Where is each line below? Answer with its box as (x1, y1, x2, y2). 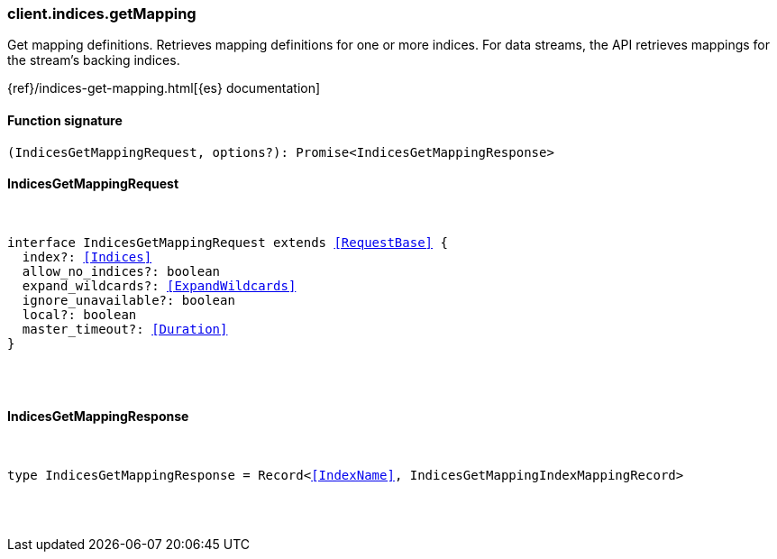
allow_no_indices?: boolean (22, 263, 221, 279)
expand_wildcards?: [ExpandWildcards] (22, 278, 297, 293)
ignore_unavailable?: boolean (22, 292, 235, 307)
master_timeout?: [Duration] (22, 321, 228, 336)
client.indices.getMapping (7, 5, 197, 23)
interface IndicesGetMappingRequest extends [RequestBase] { (7, 234, 448, 250)
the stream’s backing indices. (7, 52, 180, 69)
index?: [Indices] (22, 249, 152, 264)
